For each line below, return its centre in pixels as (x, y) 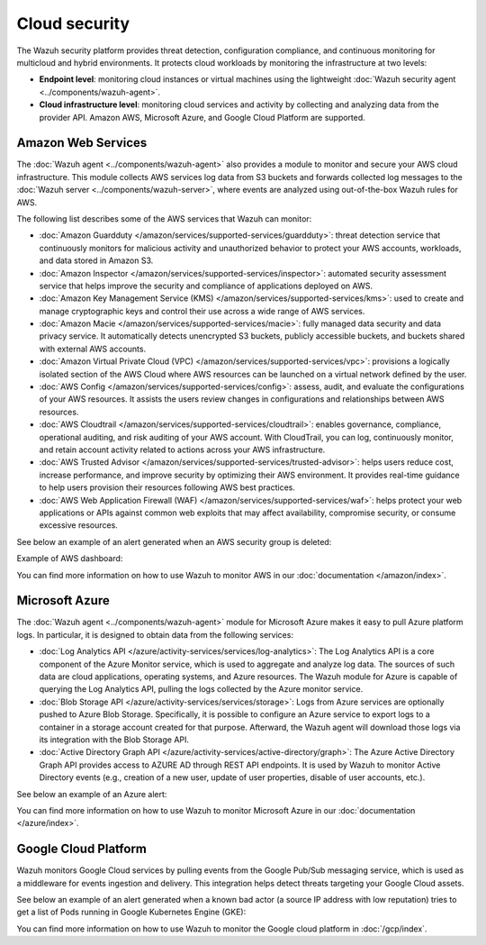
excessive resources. (79, 525)
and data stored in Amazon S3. (96, 260)
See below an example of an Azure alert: (92, 794)
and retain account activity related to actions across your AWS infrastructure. (182, 450)
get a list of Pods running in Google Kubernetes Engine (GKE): (131, 912)
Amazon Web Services (82, 143)
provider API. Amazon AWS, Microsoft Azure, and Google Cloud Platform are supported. (202, 117)
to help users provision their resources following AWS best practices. (167, 487)
